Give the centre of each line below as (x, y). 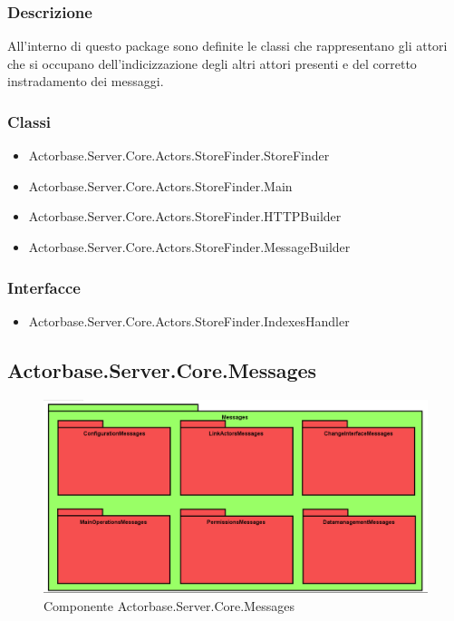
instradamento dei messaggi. (86, 81)
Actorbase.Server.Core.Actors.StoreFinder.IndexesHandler (189, 320)
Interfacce (44, 287)
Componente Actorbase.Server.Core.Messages (169, 605)
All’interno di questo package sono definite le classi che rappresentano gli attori (227, 46)
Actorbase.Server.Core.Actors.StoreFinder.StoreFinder (179, 155)
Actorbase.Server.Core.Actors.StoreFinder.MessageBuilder (189, 247)
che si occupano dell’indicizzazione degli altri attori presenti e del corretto (212, 63)
